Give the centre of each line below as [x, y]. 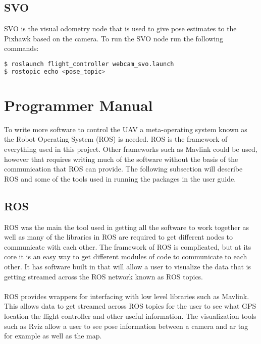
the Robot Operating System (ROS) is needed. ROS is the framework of [116, 139]
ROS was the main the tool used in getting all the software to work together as [127, 227]
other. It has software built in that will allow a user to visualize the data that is [127, 266]
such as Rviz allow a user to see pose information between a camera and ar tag [126, 326]
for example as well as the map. [53, 336]
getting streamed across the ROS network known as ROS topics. [104, 276]
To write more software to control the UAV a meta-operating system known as [126, 129]
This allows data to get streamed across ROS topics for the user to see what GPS [130, 306]
